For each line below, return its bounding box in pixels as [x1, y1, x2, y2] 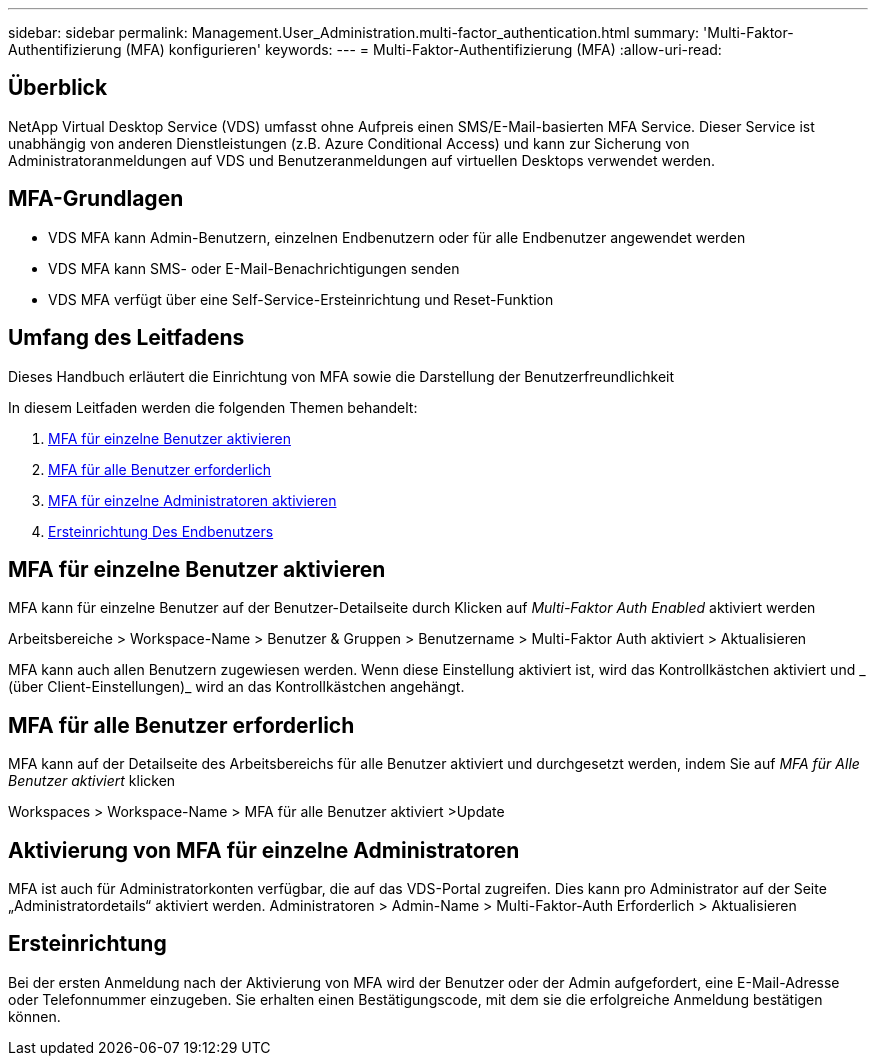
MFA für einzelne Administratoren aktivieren [48, 491, 337, 509]
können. [8, 1007, 61, 1025]
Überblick [8, 75, 108, 101]
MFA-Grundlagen [8, 186, 184, 212]
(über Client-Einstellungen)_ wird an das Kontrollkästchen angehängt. [8, 678, 465, 696]
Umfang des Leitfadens [8, 325, 245, 351]
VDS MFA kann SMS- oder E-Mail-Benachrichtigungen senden [48, 259, 460, 277]
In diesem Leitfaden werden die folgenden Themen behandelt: [8, 398, 418, 416]
